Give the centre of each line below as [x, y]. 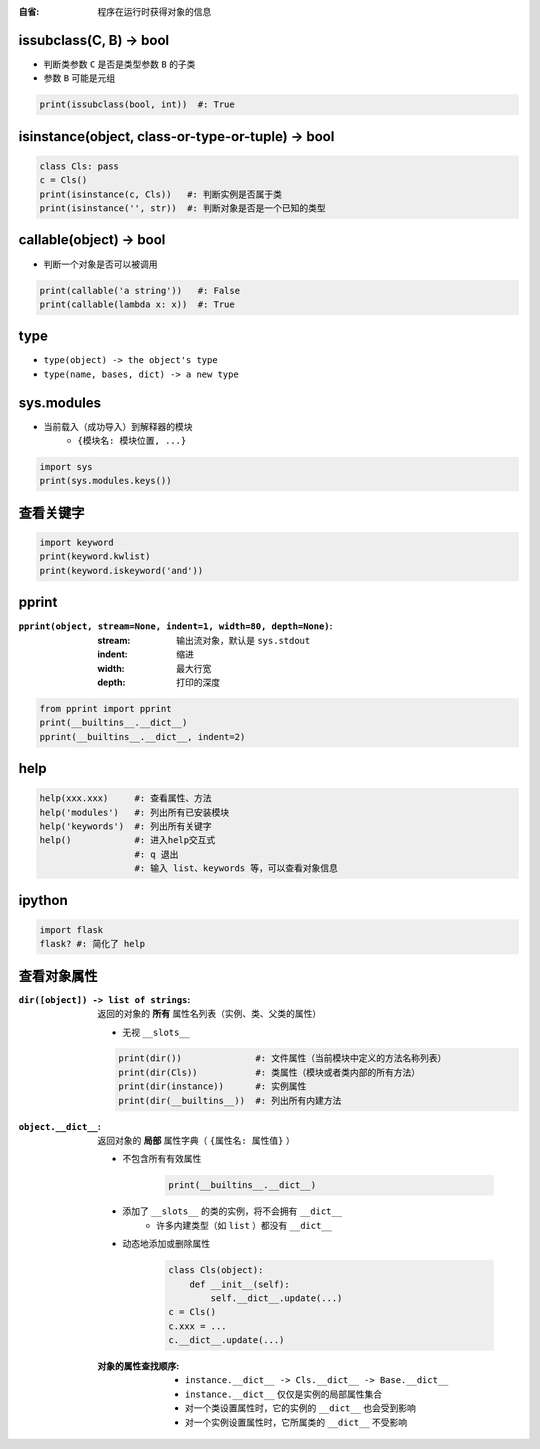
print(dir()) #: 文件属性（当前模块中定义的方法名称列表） [282, 1058]
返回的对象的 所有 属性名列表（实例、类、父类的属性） [209, 1014]
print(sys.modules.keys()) [105, 481]
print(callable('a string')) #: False [139, 290]
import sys [66, 467]
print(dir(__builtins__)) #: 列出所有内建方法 [230, 1100]
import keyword [76, 543]
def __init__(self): [239, 1284]
